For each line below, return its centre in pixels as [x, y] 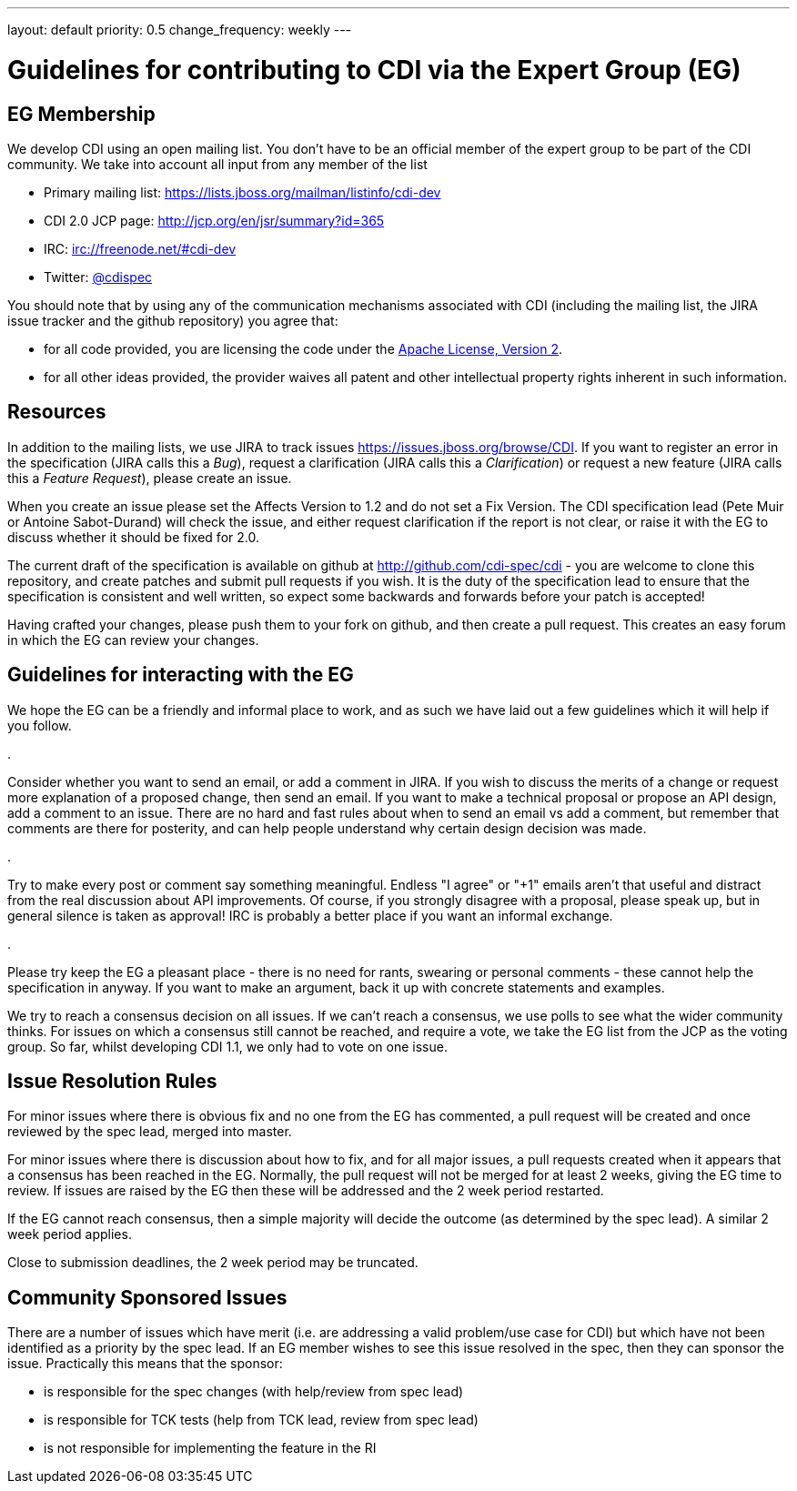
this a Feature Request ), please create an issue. [150, 478]
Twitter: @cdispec [98, 277]
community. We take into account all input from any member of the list [217, 164]
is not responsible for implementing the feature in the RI [210, 1448]
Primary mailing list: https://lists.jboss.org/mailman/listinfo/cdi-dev [242, 192]
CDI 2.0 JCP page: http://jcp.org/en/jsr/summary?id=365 [214, 220]
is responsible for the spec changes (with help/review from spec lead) [254, 1392]
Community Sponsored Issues [147, 1297]
